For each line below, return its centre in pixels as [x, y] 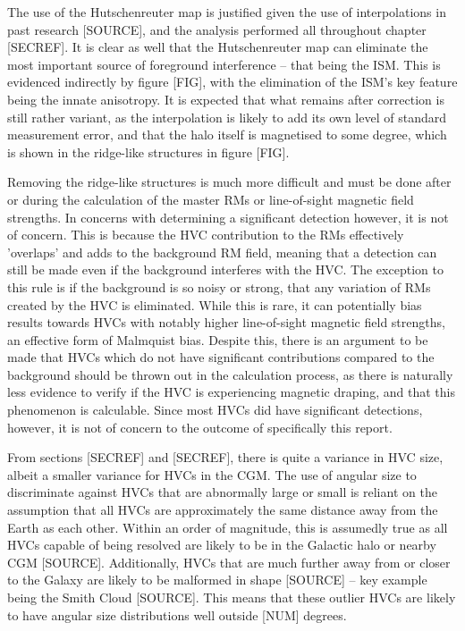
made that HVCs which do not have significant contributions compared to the [221, 357]
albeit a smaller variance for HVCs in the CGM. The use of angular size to [212, 474]
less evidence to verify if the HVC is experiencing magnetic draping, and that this [231, 392]
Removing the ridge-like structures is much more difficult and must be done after [229, 182]
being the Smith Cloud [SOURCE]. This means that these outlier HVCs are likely [232, 597]
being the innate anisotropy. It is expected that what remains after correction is [226, 99]
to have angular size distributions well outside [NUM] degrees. [177, 614]
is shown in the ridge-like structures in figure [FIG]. [148, 151]
